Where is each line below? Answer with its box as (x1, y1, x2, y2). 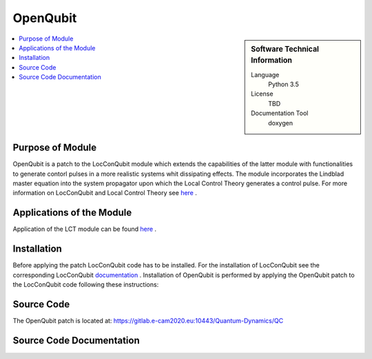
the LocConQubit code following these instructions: (12, 280, 159, 289)
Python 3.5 (268, 80, 299, 89)
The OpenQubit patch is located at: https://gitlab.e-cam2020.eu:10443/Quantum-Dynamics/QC (12, 316, 284, 325)
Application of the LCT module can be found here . (12, 225, 157, 234)
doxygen (268, 119, 293, 127)
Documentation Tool (251, 109, 309, 117)
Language (251, 70, 280, 79)
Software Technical (251, 44, 320, 54)
